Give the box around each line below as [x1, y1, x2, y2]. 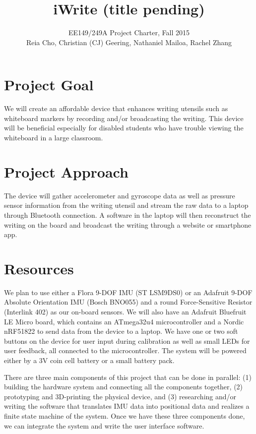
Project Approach [4, 161, 128, 182]
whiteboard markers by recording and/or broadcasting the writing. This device [4, 113, 244, 123]
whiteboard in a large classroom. [4, 132, 103, 143]
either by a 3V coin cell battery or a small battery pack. [4, 355, 175, 365]
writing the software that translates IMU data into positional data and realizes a [4, 401, 250, 411]
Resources [4, 258, 74, 278]
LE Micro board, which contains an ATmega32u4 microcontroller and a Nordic [4, 316, 244, 326]
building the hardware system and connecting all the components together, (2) [4, 381, 243, 392]
